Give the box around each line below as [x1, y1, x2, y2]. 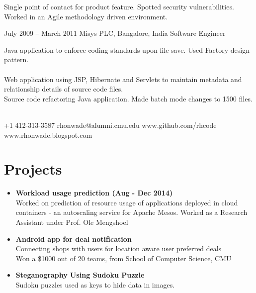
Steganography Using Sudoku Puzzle [15, 270, 145, 280]
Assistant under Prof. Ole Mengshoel [15, 217, 128, 227]
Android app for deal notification [15, 233, 132, 244]
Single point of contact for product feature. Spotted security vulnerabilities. [4, 1, 234, 11]
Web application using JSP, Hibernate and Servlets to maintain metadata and [4, 74, 242, 84]
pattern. [4, 54, 29, 65]
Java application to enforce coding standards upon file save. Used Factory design [4, 44, 250, 55]
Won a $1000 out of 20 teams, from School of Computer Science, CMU [15, 253, 232, 263]
